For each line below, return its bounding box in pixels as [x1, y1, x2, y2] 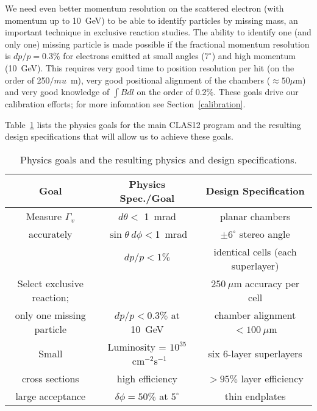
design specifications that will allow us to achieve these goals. [5, 130, 233, 143]
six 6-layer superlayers [208, 346, 302, 361]
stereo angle [239, 226, 290, 241]
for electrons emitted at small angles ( [63, 49, 205, 62]
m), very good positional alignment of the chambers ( [70, 73, 271, 86]
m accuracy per [233, 276, 300, 290]
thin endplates [224, 388, 286, 403]
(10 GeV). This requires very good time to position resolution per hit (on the [5, 61, 294, 74]
